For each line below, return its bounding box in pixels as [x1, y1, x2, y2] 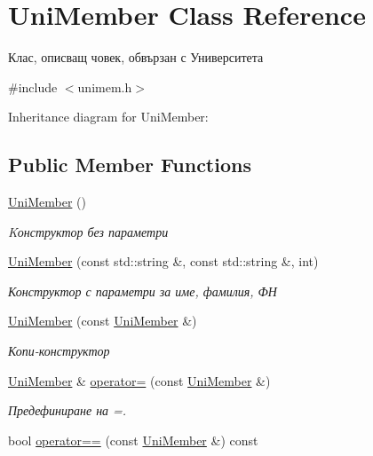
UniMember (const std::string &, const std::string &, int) [8, 252, 319, 271]
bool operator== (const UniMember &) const [8, 430, 258, 449]
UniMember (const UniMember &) [8, 311, 197, 330]
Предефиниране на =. [8, 401, 127, 420]
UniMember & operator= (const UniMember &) [8, 371, 271, 389]
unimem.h [77, 77, 132, 96]
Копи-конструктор [8, 342, 110, 360]
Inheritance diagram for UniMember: [8, 107, 209, 126]
